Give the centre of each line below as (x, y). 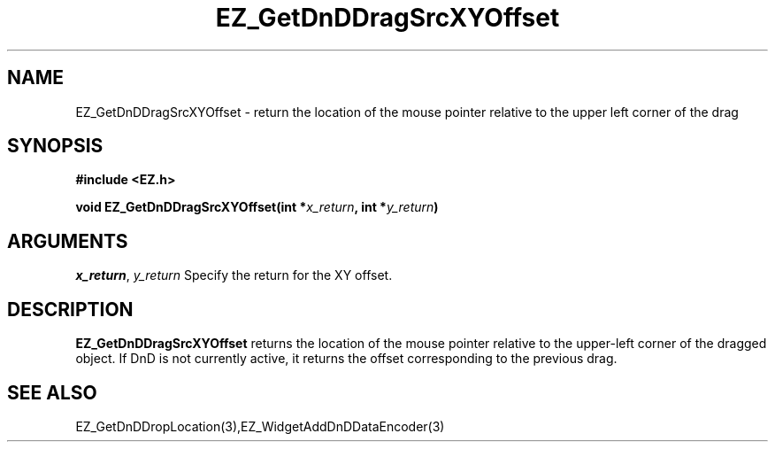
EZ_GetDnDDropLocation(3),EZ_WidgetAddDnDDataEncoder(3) (260, 426)
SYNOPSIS (55, 146)
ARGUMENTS (68, 241)
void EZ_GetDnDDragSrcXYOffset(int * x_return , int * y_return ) (257, 207)
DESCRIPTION (70, 309)
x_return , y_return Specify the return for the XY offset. (234, 275)
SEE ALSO (52, 392)
